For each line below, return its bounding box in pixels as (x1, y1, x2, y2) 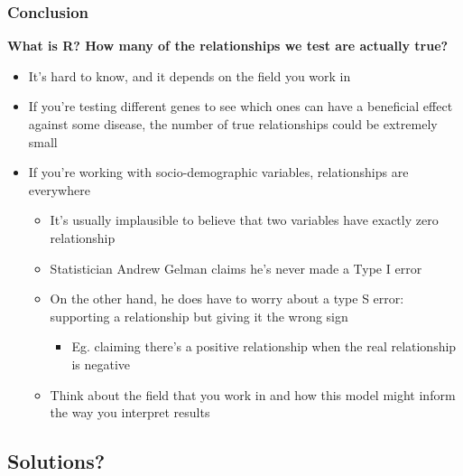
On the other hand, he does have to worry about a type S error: (50, 289, 404, 308)
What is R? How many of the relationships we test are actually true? (7, 36, 449, 55)
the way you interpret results (50, 403, 210, 422)
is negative (71, 354, 131, 373)
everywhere (28, 180, 90, 199)
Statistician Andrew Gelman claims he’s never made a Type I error (50, 258, 422, 277)
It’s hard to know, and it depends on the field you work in (28, 66, 351, 85)
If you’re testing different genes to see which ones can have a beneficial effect (28, 97, 453, 116)
